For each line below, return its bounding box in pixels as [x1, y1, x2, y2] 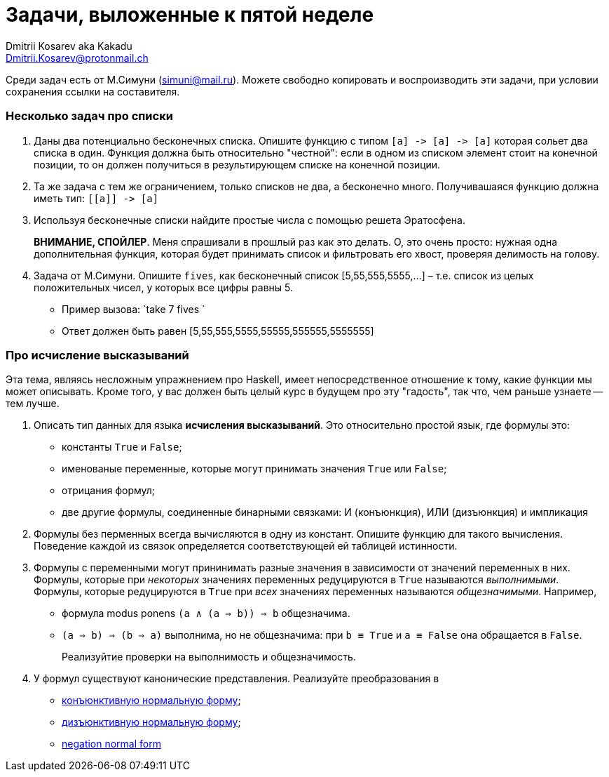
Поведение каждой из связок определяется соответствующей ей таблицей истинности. [34, 540, 458, 552]
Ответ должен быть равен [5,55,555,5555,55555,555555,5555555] [62, 324, 374, 337]
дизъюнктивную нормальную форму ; [62, 716, 241, 729]
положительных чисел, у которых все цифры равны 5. [34, 281, 294, 293]
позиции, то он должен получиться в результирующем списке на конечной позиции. [34, 158, 441, 171]
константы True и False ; [62, 441, 182, 453]
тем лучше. [6, 397, 60, 410]
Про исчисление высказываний [6, 347, 189, 362]
